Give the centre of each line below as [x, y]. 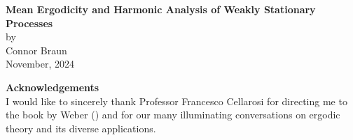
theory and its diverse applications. [81, 128]
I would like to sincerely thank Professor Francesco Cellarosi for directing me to [176, 101]
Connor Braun [36, 50]
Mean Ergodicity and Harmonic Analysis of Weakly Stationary [161, 9]
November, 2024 [40, 64]
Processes [29, 23]
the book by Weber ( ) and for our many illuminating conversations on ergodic [173, 115]
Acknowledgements [53, 87]
